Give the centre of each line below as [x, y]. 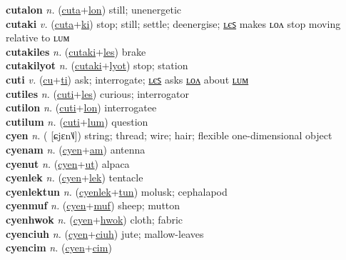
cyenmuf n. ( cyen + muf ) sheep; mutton [93, 205]
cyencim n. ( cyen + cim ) [59, 247]
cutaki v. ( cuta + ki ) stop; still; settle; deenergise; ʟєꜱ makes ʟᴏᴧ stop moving [173, 23]
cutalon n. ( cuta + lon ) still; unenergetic [93, 9]
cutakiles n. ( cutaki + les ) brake [76, 51]
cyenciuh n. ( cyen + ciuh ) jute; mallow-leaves [105, 233]
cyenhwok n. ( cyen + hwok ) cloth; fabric [95, 219]
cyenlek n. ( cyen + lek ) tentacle [75, 177]
